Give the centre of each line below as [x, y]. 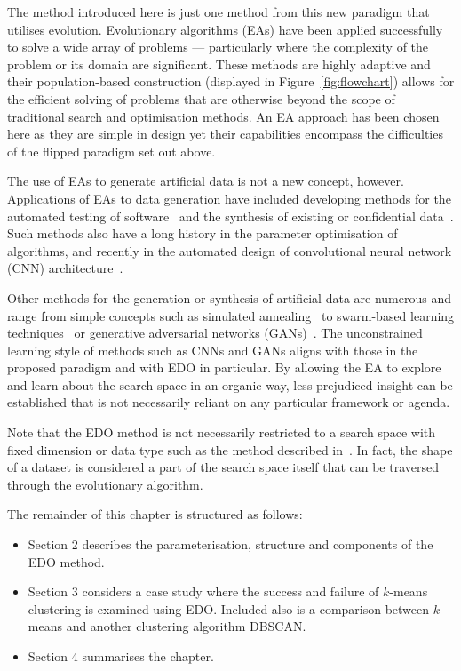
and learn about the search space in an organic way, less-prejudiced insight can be [230, 384]
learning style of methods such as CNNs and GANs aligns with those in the [213, 350]
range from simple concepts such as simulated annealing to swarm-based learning [231, 315]
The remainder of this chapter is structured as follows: [155, 514]
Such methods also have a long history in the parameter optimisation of [203, 233]
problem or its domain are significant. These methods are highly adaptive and [219, 64]
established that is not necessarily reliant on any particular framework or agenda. [229, 402]
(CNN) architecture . [65, 268]
